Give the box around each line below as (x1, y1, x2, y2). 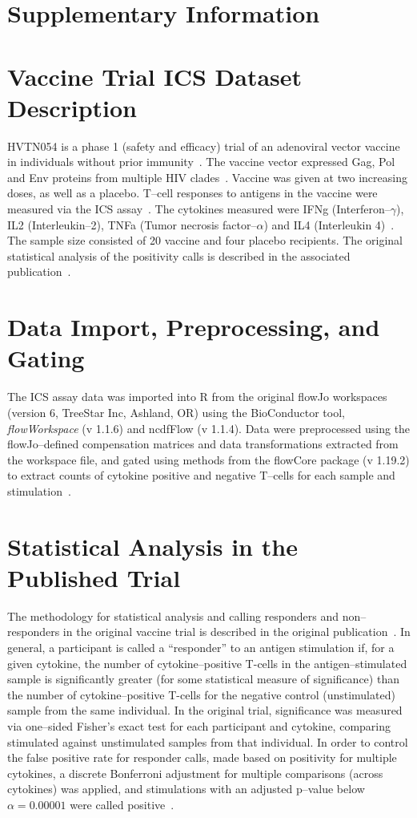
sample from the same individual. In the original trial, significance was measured (7, 702, 403, 719)
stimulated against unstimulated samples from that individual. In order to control (7, 733, 408, 750)
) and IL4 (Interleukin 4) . (263, 216, 395, 233)
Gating (7, 342, 85, 375)
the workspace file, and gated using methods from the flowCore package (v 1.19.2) (7, 451, 410, 468)
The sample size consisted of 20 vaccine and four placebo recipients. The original (7, 232, 403, 249)
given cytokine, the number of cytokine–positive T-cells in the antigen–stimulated (7, 654, 407, 671)
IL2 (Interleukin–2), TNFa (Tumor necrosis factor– (7, 216, 257, 233)
